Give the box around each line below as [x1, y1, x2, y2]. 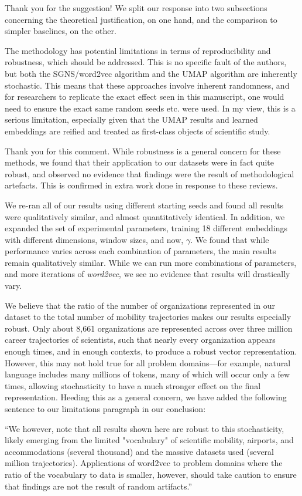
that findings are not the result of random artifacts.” [5, 480, 193, 492]
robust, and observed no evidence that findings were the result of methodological [5, 167, 294, 180]
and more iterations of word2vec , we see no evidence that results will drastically [5, 268, 290, 280]
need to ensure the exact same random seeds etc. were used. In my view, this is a [5, 102, 296, 114]
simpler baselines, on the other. [5, 25, 116, 37]
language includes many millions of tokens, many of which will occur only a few [5, 368, 290, 380]
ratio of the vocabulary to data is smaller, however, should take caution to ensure [5, 468, 297, 480]
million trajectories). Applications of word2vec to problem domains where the [5, 457, 283, 469]
